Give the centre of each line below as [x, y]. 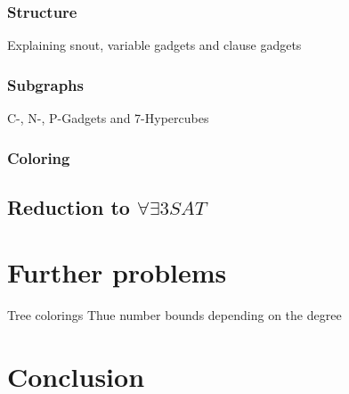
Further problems [117, 272]
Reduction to [69, 206]
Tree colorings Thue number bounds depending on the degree [174, 315]
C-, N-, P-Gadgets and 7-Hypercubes [108, 118]
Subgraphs [46, 84]
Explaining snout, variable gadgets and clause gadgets [154, 45]
